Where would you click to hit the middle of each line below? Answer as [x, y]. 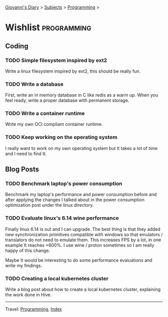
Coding [17, 46]
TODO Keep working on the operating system [61, 137]
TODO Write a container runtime [45, 113]
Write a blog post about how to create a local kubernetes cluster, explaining [83, 289]
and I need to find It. [26, 153]
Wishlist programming [48, 28]
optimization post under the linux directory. [49, 205]
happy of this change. [28, 250]
